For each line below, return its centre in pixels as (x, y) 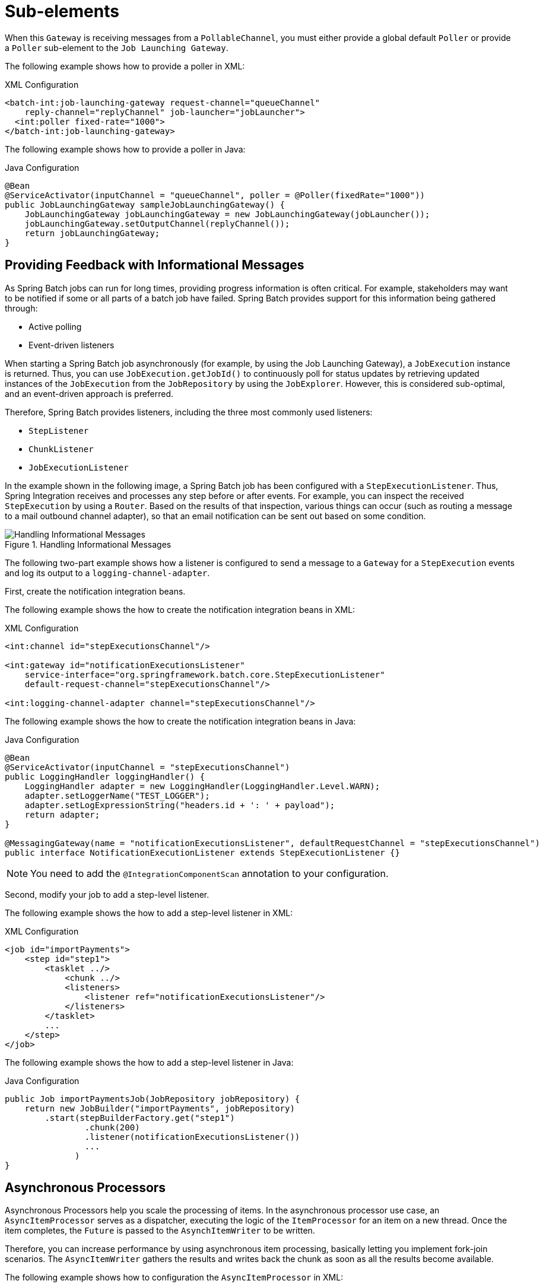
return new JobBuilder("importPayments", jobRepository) (160, 1108)
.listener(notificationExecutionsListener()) (192, 1137)
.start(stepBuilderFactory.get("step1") (140, 1118)
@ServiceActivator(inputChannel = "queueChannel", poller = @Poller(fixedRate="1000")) (215, 195)
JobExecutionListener (79, 467)
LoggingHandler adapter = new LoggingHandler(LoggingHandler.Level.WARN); (202, 786)
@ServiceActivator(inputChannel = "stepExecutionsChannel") (147, 767)
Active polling (55, 326)
